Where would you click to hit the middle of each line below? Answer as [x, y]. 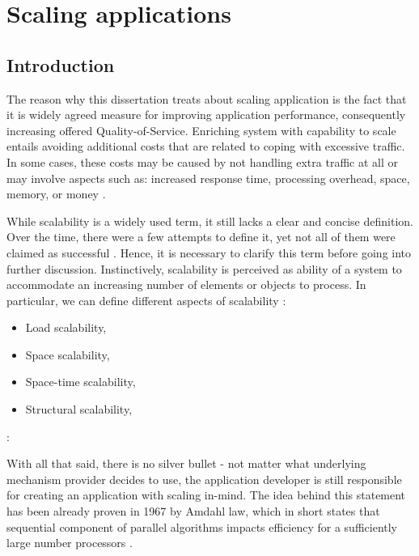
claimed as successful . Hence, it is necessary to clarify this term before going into [209, 252]
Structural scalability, [79, 409]
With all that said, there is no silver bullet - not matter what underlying [186, 463]
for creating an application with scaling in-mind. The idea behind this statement [206, 495]
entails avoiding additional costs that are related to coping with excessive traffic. [206, 146]
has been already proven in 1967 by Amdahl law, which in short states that [193, 511]
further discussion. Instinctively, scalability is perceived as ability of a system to [204, 268]
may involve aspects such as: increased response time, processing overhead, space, [208, 178]
